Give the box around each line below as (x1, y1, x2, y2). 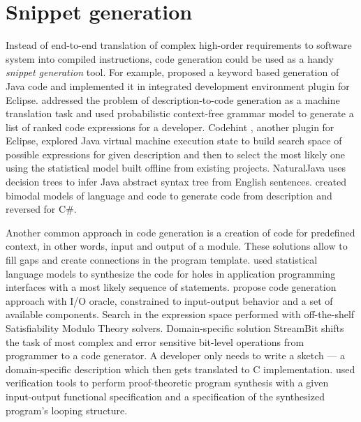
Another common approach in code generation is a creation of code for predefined (6, 225, 355, 239)
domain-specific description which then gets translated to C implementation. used (6, 361, 355, 376)
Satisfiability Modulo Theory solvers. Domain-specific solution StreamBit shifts (6, 321, 344, 335)
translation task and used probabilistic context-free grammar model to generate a (6, 106, 354, 121)
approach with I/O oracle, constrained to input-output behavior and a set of (6, 293, 333, 308)
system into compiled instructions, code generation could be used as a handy (6, 51, 334, 66)
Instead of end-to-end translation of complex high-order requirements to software (6, 38, 352, 52)
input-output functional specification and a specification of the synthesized (6, 389, 325, 403)
